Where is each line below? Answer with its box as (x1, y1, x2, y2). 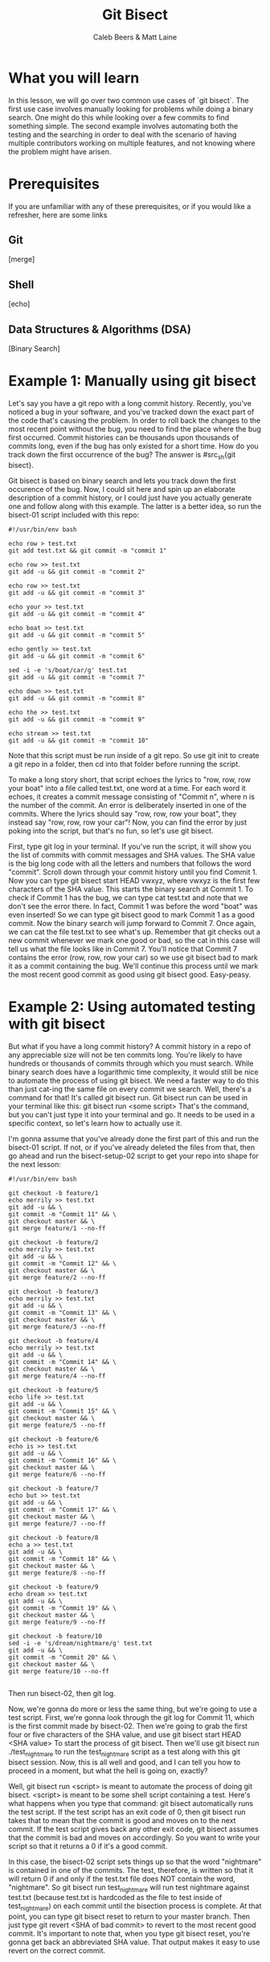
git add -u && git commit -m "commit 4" (8, 609, 146, 618)
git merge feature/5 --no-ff (8, 1421, 106, 1429)
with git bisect (8, 1014, 106, 1033)
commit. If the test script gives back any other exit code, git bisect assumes (8, 1824, 259, 1833)
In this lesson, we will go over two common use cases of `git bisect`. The (8, 95, 249, 105)
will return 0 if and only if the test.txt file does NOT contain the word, (8, 1874, 235, 1883)
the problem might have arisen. (8, 146, 112, 156)
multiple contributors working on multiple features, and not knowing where (8, 138, 256, 148)
